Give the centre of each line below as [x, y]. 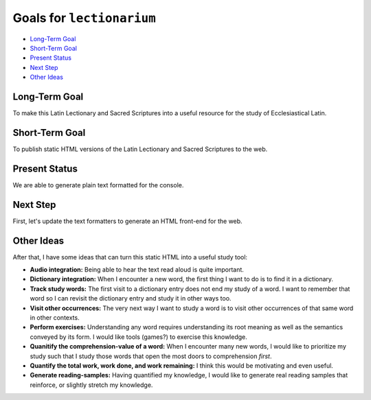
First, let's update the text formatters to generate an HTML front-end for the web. [128, 221]
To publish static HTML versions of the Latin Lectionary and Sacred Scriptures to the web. [140, 149]
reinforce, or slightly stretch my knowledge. [91, 385]
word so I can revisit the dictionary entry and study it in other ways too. [131, 298]
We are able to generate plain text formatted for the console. [98, 185]
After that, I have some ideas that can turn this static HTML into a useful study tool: [130, 257]
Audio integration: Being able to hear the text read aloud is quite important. [137, 270]
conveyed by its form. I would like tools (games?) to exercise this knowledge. [138, 337]
